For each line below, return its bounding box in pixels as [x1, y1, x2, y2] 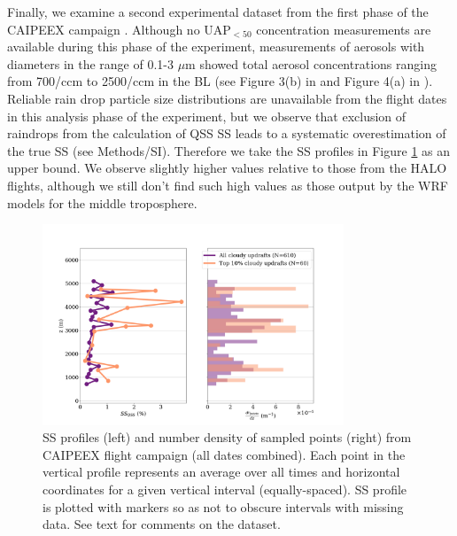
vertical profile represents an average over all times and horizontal [43, 462, 400, 481]
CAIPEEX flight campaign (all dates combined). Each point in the [43, 445, 406, 463]
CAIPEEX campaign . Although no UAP [7, 19, 231, 38]
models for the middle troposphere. [7, 193, 198, 212]
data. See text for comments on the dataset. [43, 515, 281, 533]
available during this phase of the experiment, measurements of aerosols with [7, 37, 425, 56]
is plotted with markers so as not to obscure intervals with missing [43, 497, 404, 516]
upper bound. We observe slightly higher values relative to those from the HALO [7, 159, 447, 177]
